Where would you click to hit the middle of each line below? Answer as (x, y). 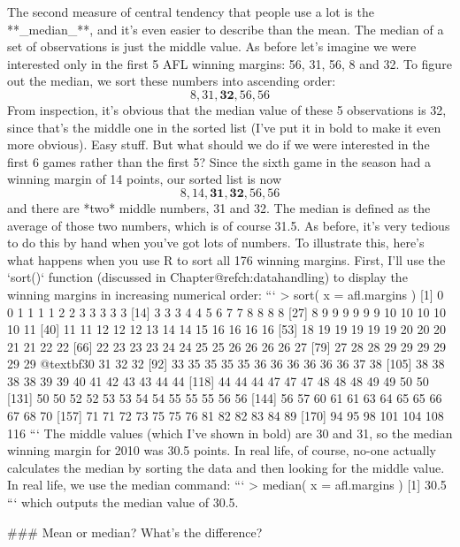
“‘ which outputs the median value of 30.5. (123, 502)
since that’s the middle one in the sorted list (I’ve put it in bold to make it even (224, 127)
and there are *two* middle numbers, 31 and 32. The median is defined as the (219, 207)
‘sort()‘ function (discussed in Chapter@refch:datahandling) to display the (207, 277)
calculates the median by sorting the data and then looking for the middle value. (226, 467)
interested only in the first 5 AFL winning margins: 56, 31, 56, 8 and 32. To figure (230, 63)
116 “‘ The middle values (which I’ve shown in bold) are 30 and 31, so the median (230, 433)
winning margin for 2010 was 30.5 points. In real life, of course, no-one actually (222, 450)
